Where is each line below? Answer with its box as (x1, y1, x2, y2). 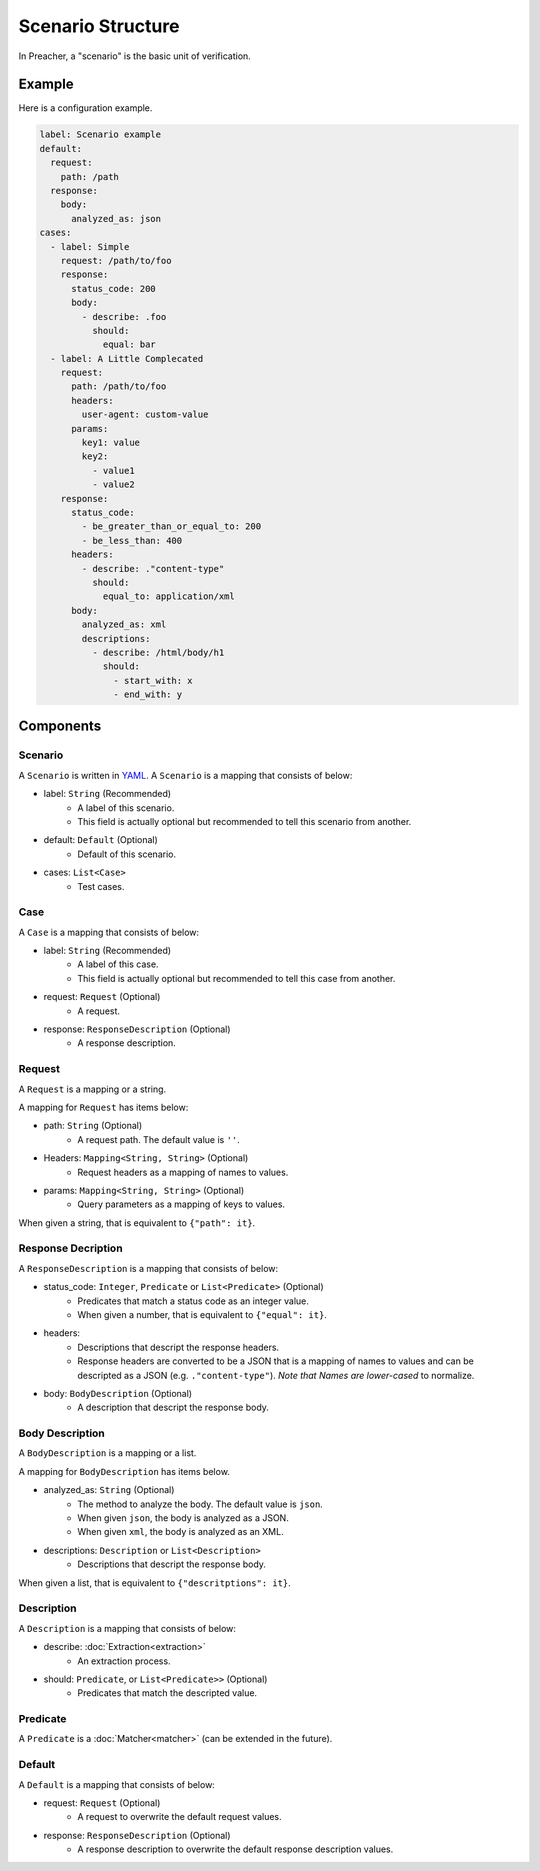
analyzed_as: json (71, 213, 162, 224)
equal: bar (102, 339, 157, 350)
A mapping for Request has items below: (18, 1101, 189, 1113)
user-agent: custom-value (81, 409, 209, 420)
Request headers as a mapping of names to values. (77, 1166, 289, 1178)
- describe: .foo (81, 311, 167, 322)
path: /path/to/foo (71, 381, 167, 392)
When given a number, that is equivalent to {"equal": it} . (77, 1309, 327, 1320)
